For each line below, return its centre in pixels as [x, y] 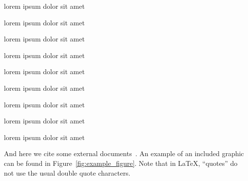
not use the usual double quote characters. [67, 172]
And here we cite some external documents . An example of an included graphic [124, 153]
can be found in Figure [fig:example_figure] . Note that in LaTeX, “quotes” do [121, 163]
